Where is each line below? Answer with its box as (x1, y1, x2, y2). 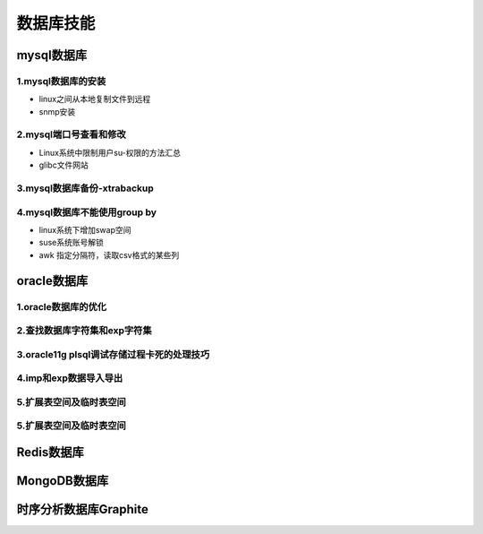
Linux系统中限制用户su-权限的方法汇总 (38, 147, 182, 158)
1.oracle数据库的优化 (16, 300, 107, 313)
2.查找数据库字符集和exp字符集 (16, 324, 152, 337)
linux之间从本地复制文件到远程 (38, 94, 151, 105)
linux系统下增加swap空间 (38, 224, 131, 235)
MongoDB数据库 (16, 473, 109, 488)
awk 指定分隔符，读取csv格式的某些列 (38, 249, 180, 260)
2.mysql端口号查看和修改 (16, 128, 127, 141)
